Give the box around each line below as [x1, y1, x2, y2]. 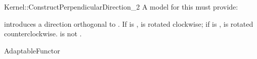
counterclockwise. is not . [4, 28, 82, 39]
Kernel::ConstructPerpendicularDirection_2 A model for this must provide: [4, 2, 238, 12]
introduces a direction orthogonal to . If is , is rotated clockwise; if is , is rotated [4, 18, 253, 29]
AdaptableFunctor [4, 45, 60, 55]
